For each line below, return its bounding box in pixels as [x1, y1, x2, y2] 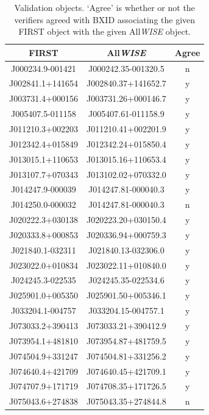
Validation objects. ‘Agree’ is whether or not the [14, 1, 195, 13]
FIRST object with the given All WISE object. [18, 25, 191, 38]
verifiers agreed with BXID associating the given [14, 13, 196, 26]
